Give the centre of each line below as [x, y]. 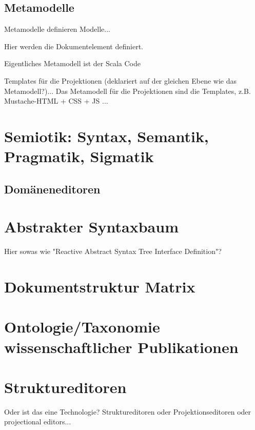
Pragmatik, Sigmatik [79, 156]
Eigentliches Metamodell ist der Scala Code [72, 63]
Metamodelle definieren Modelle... [57, 29]
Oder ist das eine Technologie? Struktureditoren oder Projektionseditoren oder [128, 411]
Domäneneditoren [52, 189]
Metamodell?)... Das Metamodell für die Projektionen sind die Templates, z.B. [128, 91]
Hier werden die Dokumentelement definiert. [74, 46]
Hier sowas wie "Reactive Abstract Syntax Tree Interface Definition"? [113, 251]
